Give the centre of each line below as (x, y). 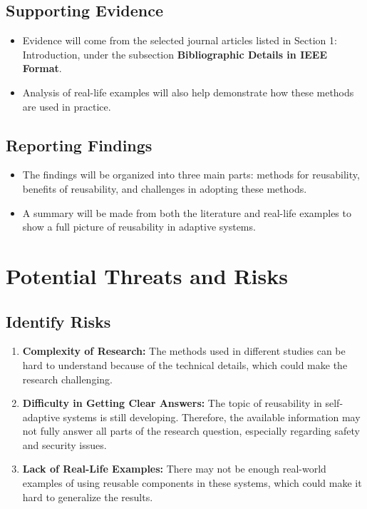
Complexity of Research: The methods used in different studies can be (184, 351)
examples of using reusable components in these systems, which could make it (192, 483)
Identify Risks (58, 321)
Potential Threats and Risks (147, 275)
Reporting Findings (79, 145)
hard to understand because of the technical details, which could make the (185, 364)
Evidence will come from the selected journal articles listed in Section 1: (180, 40)
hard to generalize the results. (88, 497)
